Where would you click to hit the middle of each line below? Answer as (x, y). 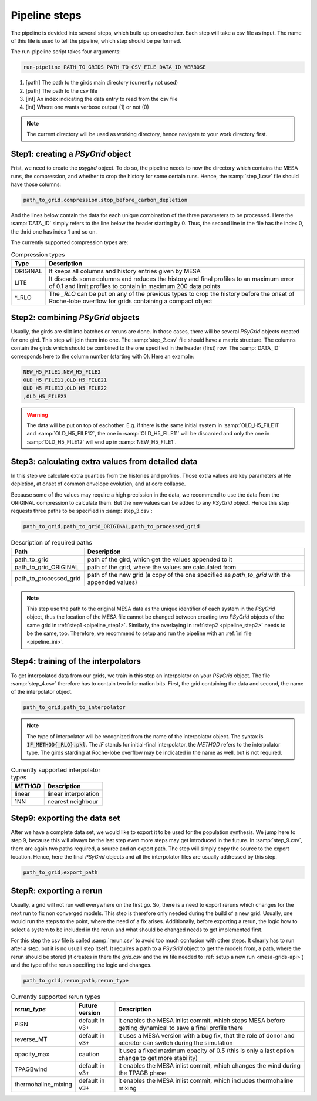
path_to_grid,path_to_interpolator (74, 707)
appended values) (112, 582)
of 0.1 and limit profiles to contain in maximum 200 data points (134, 286)
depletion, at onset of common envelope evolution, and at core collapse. (98, 484)
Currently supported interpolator (56, 770)
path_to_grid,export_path (60, 872)
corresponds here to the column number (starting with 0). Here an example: (102, 356)
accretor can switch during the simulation (176, 1043)
